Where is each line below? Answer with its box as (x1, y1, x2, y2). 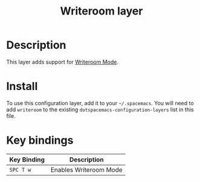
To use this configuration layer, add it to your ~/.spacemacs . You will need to (6, 99, 195, 106)
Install (6, 80, 38, 93)
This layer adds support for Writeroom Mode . (6, 58, 119, 65)
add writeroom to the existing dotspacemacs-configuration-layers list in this (6, 106, 195, 113)
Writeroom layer (60, 4, 143, 18)
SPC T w (9, 166, 31, 173)
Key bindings (6, 134, 74, 148)
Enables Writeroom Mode (50, 165, 123, 174)
